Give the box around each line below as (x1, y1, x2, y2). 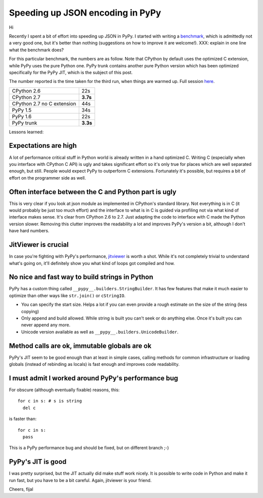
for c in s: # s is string (18, 398, 82, 404)
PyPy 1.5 (12, 106, 32, 113)
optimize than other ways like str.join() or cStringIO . (9, 293, 126, 299)
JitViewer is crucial (9, 240, 69, 249)
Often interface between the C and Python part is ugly (9, 188, 177, 196)
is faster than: (9, 416, 37, 422)
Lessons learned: (9, 129, 44, 135)
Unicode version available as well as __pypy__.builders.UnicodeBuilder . (21, 329, 179, 335)
